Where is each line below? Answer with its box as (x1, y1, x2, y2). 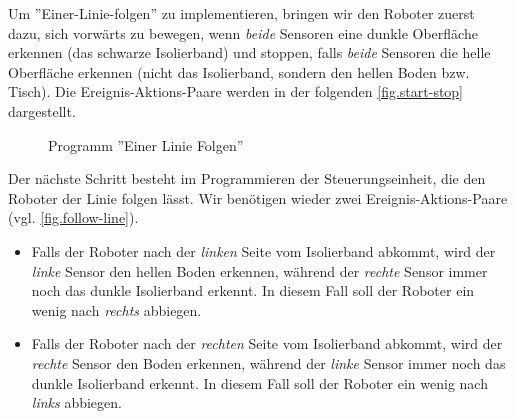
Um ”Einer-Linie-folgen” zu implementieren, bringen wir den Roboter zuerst (8, 3, 475, 23)
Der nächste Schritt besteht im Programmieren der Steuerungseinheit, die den (8, 168, 486, 189)
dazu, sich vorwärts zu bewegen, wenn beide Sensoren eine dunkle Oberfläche (8, 22, 478, 43)
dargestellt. (8, 100, 76, 121)
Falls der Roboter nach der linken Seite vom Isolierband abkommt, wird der (31, 240, 496, 261)
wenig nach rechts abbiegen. (31, 299, 202, 320)
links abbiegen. (31, 392, 122, 413)
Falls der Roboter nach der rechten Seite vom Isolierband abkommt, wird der (31, 333, 503, 354)
